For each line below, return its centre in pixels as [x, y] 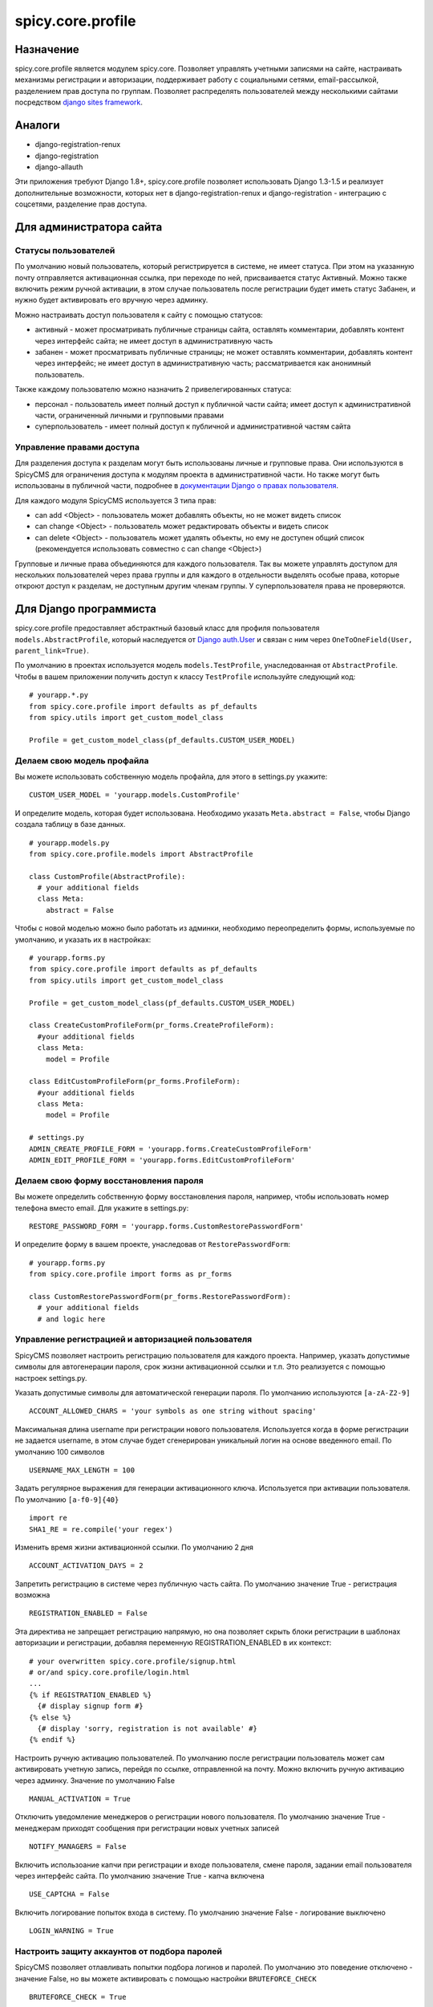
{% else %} [51, 1717]
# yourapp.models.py [69, 843]
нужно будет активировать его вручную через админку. [111, 300]
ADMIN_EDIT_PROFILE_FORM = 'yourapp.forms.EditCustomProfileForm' [162, 1160]
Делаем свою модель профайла [82, 760]
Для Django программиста [85, 609]
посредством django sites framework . [79, 102]
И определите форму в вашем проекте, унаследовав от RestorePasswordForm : [153, 1244]
